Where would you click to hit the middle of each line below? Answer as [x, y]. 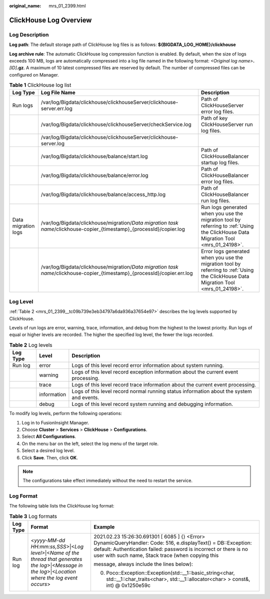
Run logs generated [224, 207]
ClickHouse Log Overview [50, 20]
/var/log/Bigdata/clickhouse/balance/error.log [94, 175]
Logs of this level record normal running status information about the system [162, 391]
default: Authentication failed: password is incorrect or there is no [171, 549]
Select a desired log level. [48, 450]
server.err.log [56, 108]
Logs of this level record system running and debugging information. [152, 404]
